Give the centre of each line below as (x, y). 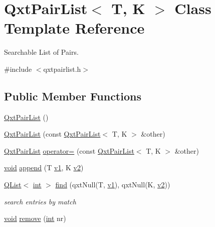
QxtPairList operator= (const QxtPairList (69, 150)
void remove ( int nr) (35, 218)
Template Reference (74, 28)
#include (18, 69)
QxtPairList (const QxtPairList (52, 134)
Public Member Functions (73, 96)
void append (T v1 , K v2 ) (44, 167)
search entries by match (40, 201)
